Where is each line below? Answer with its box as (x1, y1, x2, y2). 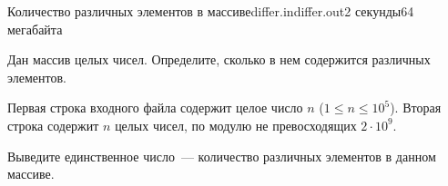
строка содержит (7, 115, 99, 134)
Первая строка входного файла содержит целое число (7, 98, 303, 117)
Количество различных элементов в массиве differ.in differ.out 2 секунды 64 (7, 2, 414, 20)
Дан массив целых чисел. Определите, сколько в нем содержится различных (7, 50, 431, 69)
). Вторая (390, 98, 442, 117)
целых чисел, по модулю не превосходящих (115, 115, 357, 134)
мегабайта (7, 19, 63, 38)
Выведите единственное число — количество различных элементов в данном (7, 146, 436, 165)
